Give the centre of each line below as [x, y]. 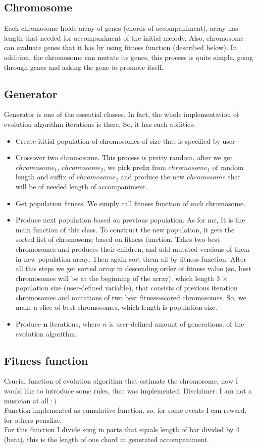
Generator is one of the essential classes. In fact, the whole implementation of [122, 114]
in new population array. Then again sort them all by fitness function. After [131, 258]
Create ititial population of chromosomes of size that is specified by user [125, 140]
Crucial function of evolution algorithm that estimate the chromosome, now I [121, 381]
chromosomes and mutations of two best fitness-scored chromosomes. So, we [131, 297]
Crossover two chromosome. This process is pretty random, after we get [124, 157]
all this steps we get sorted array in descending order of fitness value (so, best [133, 268]
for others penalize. [33, 420]
